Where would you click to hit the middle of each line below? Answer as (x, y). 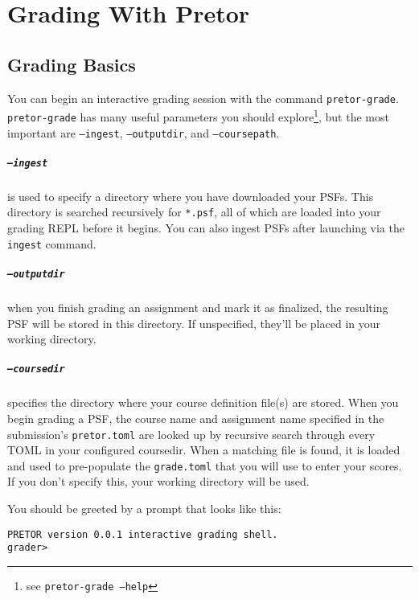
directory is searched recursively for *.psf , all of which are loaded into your (194, 212)
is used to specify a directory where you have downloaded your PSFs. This (191, 196)
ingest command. (52, 243)
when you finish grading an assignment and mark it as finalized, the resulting (198, 307)
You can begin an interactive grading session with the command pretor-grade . (203, 98)
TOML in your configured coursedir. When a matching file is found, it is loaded (204, 450)
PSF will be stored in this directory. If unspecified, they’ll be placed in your (194, 323)
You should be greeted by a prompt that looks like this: (144, 509)
